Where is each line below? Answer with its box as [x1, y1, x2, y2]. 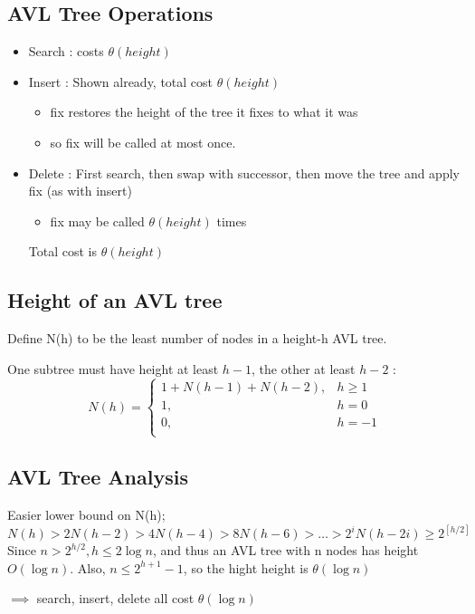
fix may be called [50, 211, 145, 230]
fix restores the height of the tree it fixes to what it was [50, 102, 358, 121]
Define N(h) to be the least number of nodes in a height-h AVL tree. [7, 329, 387, 348]
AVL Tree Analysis [7, 463, 188, 491]
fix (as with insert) [28, 181, 132, 200]
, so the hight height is [183, 558, 309, 577]
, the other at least [252, 359, 356, 378]
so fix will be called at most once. [50, 132, 236, 151]
